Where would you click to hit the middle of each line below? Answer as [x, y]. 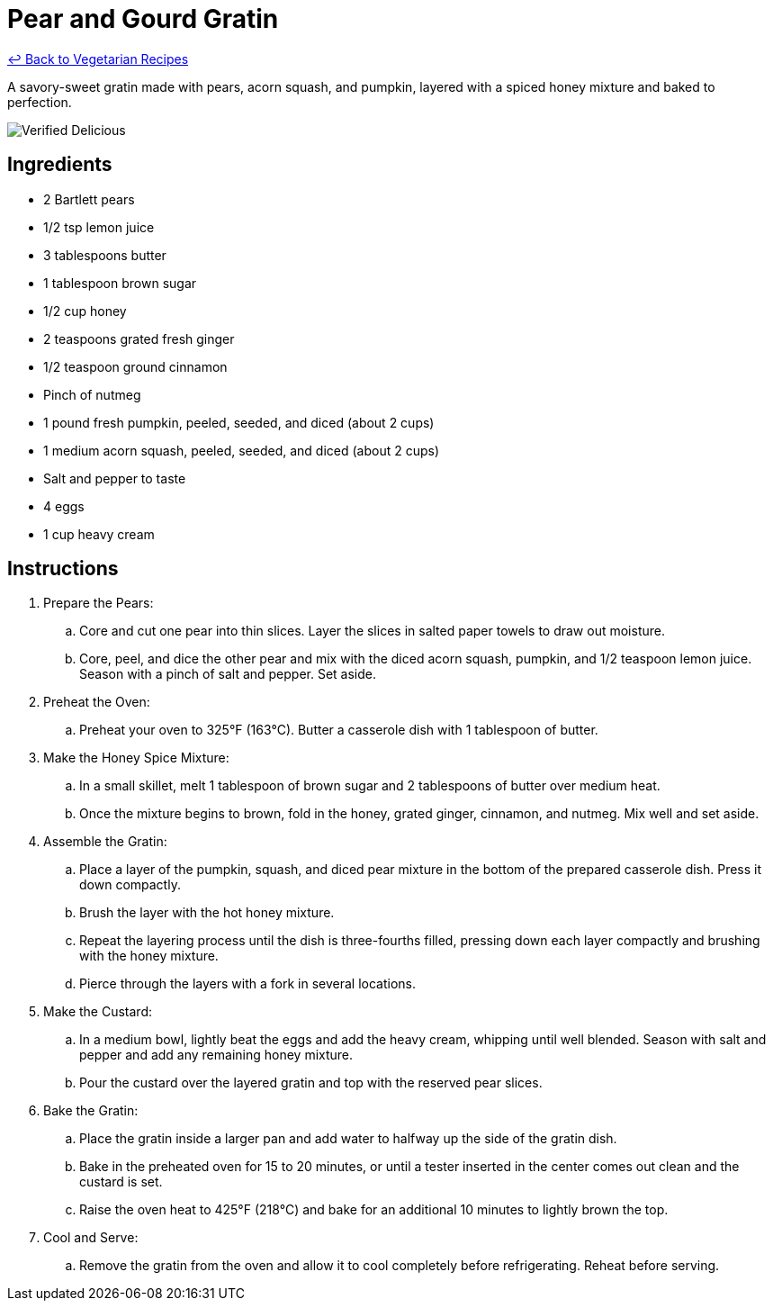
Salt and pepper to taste [115, 478]
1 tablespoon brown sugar [120, 283]
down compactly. [130, 885]
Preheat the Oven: [97, 702]
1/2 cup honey [85, 311]
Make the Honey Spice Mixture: [136, 758]
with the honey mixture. [149, 956]
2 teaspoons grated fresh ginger [139, 338]
